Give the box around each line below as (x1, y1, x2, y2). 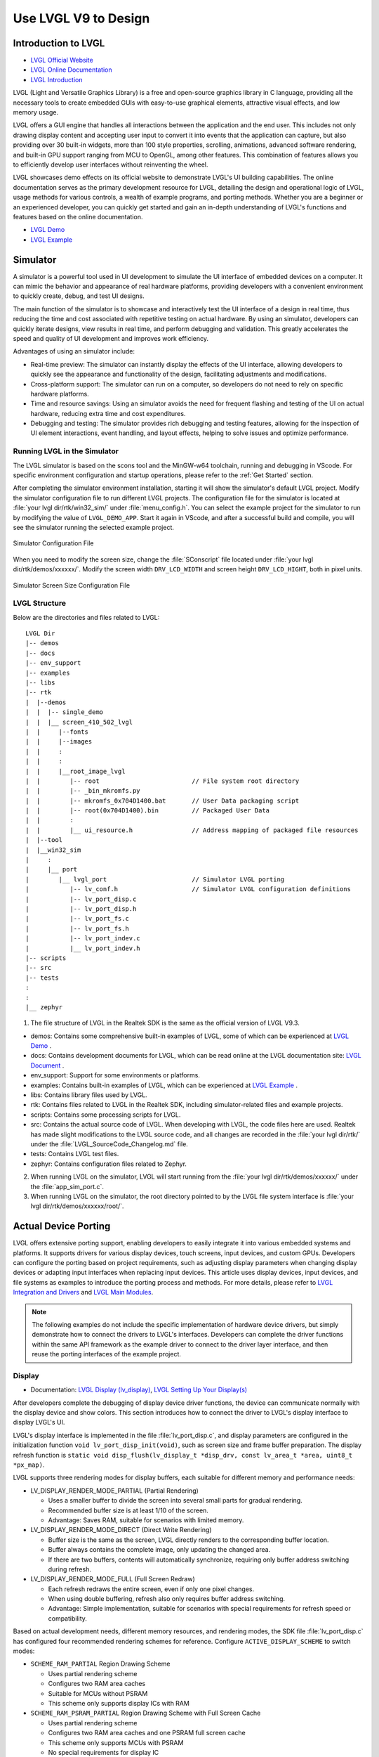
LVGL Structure (13, 598, 67, 608)
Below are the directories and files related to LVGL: (13, 613, 160, 621)
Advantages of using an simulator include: (13, 347, 135, 356)
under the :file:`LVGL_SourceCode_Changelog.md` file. (30, 1139, 189, 1148)
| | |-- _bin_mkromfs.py (25, 787, 140, 795)
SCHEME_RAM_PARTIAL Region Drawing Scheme (30, 1659, 171, 1668)
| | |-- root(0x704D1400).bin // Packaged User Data (25, 807, 270, 815)
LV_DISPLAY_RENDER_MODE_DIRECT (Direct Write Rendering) (30, 1526, 212, 1534)
